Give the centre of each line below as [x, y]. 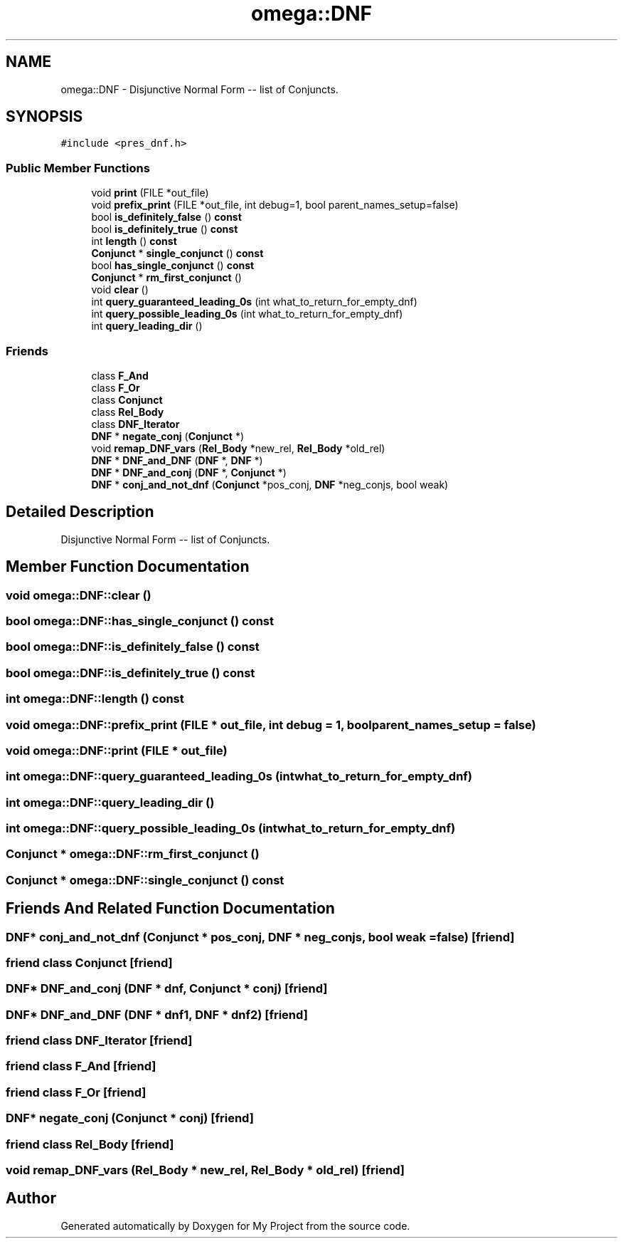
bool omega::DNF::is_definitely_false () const [133, 647]
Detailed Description [80, 512]
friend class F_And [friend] [81, 1066]
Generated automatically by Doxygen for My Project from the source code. [235, 1225]
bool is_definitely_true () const [165, 229]
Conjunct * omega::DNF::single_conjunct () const [145, 880]
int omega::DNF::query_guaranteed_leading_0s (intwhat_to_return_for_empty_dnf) [239, 777]
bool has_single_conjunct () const [173, 266]
